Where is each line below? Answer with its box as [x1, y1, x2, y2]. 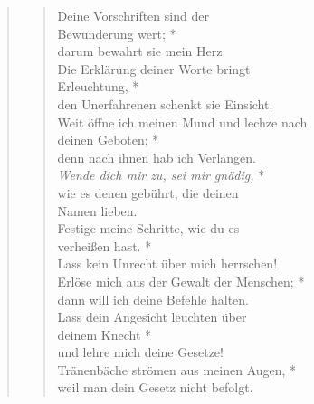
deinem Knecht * [57, 324, 152, 343]
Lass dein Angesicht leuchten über [57, 307, 247, 326]
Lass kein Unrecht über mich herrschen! [57, 254, 278, 273]
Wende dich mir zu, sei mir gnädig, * [57, 165, 265, 184]
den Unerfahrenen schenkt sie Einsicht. [57, 94, 273, 113]
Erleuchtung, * [57, 77, 139, 96]
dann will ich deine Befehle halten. [57, 289, 249, 308]
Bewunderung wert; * [57, 23, 176, 42]
